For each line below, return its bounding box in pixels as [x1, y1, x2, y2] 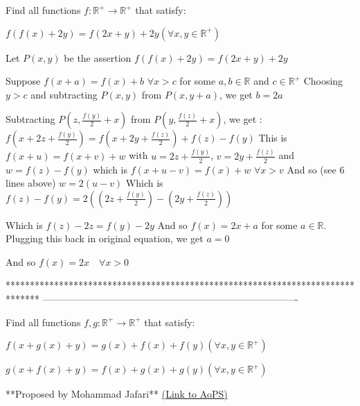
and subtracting [30, 87, 98, 101]
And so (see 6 [287, 162, 345, 176]
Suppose [6, 74, 41, 88]
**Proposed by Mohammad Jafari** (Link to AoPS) [6, 387, 228, 401]
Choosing [303, 74, 343, 88]
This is [258, 130, 287, 145]
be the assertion [64, 50, 132, 65]
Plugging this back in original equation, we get [6, 231, 204, 246]
